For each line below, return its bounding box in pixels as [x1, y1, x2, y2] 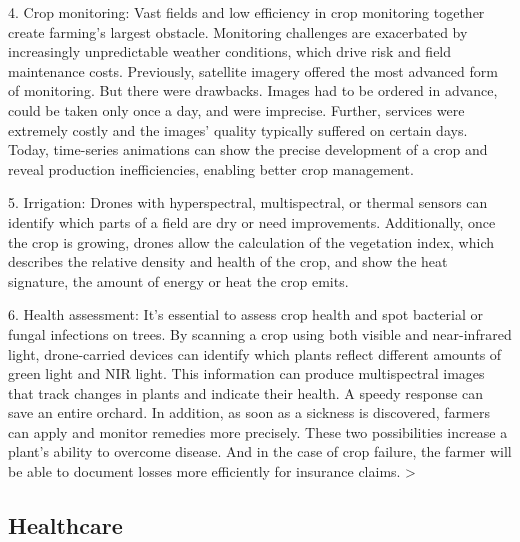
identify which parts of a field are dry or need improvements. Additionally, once [8, 211, 496, 232]
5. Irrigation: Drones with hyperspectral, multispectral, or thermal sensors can [8, 192, 488, 213]
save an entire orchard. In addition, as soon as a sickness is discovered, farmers [8, 402, 491, 423]
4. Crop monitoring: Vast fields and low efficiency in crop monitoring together [8, 2, 485, 22]
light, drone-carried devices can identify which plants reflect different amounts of [8, 343, 502, 364]
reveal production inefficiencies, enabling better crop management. [8, 158, 414, 179]
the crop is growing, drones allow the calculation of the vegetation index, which [8, 231, 494, 252]
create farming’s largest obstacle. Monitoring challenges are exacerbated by [8, 21, 468, 42]
